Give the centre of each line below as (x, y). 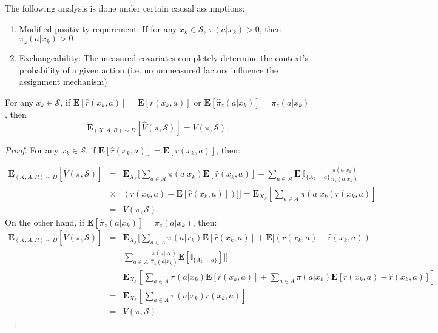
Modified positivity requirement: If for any (98, 28)
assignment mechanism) (63, 82)
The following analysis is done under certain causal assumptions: (125, 8)
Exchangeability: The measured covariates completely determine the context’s (163, 58)
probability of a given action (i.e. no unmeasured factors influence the (149, 69)
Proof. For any (32, 150)
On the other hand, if (45, 222)
